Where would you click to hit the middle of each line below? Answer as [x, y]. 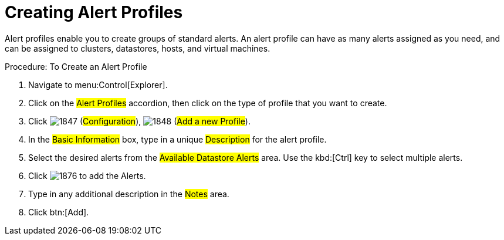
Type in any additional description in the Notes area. [129, 194]
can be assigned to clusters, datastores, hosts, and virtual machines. [138, 48]
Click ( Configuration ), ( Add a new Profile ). [139, 121]
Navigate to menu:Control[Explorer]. [98, 84]
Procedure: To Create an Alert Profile [76, 66]
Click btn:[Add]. [59, 212]
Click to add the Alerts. [87, 175]
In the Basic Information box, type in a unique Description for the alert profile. [177, 139]
